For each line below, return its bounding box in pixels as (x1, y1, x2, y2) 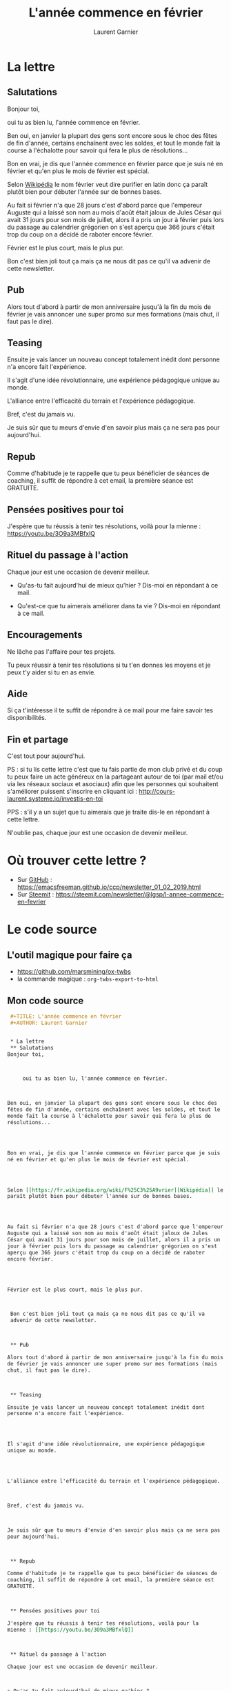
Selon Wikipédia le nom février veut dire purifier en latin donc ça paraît (7, 180, 208, 188)
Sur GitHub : (17, 876, 52, 884)
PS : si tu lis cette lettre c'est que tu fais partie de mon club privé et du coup (7, 766, 223, 774)
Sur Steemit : (17, 890, 54, 899)
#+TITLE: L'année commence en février (10, 1013, 122, 1020)
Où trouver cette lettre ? (7, 853, 147, 868)
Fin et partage (7, 733, 69, 746)
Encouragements (7, 629, 83, 641)
